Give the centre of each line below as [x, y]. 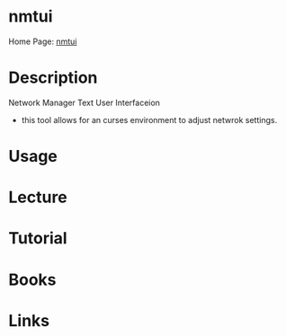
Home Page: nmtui [43, 41]
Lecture [38, 197]
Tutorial [38, 239]
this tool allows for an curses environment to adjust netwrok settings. [149, 119]
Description [53, 78]
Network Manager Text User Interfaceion [85, 102]
